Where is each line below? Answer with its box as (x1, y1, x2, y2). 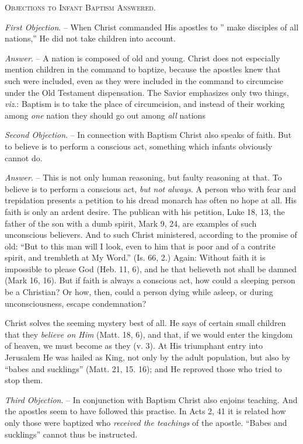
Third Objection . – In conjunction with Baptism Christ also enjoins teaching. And (5, 393, 298, 405)
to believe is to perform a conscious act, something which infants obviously (5, 140, 273, 152)
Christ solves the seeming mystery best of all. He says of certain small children (5, 317, 286, 329)
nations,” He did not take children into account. (5, 32, 176, 44)
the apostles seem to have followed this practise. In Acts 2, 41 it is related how (5, 405, 286, 417)
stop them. (5, 374, 43, 386)
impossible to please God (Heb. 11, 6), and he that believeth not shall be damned (5, 262, 297, 275)
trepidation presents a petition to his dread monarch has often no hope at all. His (5, 194, 297, 206)
